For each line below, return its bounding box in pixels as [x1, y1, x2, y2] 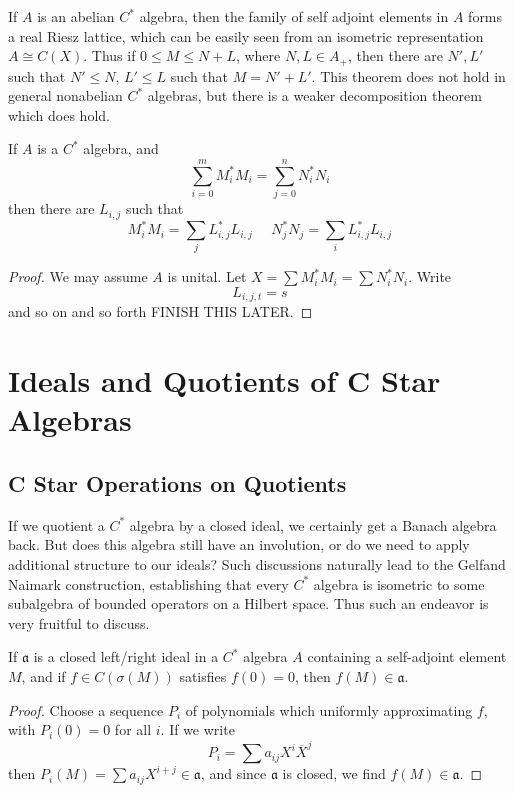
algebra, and [83, 138, 159, 159]
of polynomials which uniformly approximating [185, 699, 473, 720]
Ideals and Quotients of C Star [8, 360, 441, 401]
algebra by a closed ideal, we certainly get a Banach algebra [129, 514, 497, 535]
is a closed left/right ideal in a [33, 646, 219, 667]
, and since [200, 763, 267, 784]
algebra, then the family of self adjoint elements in [139, 6, 449, 26]
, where [235, 45, 281, 66]
